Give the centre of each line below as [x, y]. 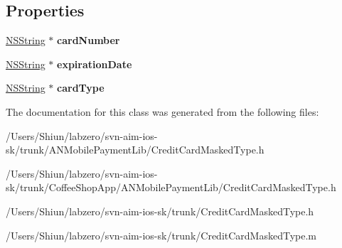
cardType [81, 88]
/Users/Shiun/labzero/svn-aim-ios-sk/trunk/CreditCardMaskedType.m [161, 235]
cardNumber [89, 40]
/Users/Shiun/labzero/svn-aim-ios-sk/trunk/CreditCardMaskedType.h [160, 211]
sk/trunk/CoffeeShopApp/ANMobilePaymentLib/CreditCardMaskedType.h [171, 187]
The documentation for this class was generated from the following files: [162, 111]
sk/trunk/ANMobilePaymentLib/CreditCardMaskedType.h [135, 150]
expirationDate [95, 64]
